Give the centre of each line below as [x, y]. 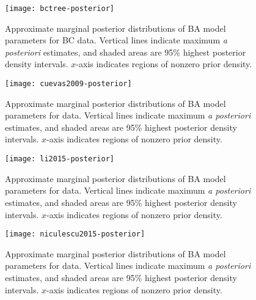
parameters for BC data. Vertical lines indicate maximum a [116, 40]
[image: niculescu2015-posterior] [75, 234]
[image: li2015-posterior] [60, 159]
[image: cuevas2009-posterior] [68, 84]
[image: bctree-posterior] [60, 9]
